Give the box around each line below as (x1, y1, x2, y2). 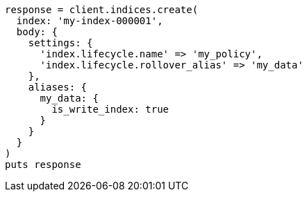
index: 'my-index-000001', (16, 15, 163, 26)
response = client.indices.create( (5, 4, 199, 15)
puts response (5, 159, 81, 170)
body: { (16, 26, 58, 37)
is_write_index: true (51, 104, 169, 115)
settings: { (28, 37, 93, 48)
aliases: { (28, 82, 88, 93)
